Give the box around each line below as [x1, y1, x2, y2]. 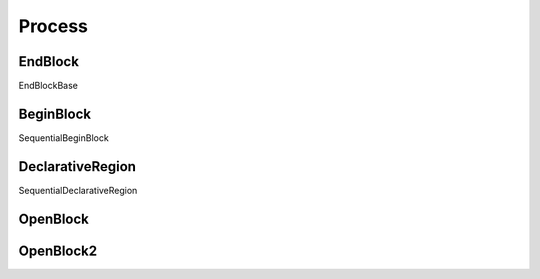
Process [18, 15, 89, 37]
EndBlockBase [18, 80, 79, 92]
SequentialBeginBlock [18, 131, 109, 144]
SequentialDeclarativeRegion [18, 184, 138, 196]
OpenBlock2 [18, 242, 98, 259]
